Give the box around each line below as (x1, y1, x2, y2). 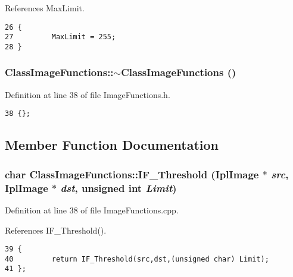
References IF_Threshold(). (5, 224, 107, 236)
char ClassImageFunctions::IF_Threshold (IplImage (5, 166, 259, 181)
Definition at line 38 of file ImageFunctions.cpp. (5, 203, 179, 216)
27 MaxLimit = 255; (5, 33, 116, 42)
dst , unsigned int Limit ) (60, 180, 177, 195)
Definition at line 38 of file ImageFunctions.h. (5, 88, 170, 100)
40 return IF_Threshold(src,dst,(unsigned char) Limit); (5, 254, 269, 263)
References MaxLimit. (5, 2, 85, 14)
